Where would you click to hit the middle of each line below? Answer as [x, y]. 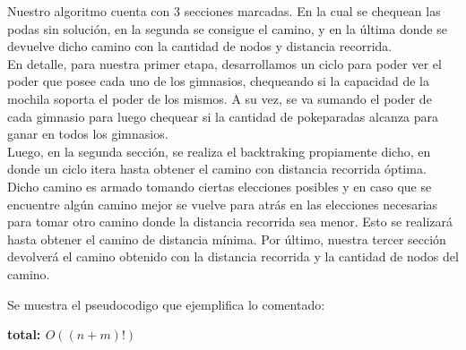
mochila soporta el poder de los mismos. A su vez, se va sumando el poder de [220, 98]
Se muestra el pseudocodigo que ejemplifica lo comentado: [166, 304]
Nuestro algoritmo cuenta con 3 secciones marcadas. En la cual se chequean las [224, 11]
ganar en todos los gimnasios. [88, 134]
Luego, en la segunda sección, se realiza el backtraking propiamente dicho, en [219, 151]
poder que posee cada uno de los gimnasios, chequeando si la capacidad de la [218, 81]
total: [24, 334]
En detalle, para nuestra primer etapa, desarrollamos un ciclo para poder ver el [224, 63]
